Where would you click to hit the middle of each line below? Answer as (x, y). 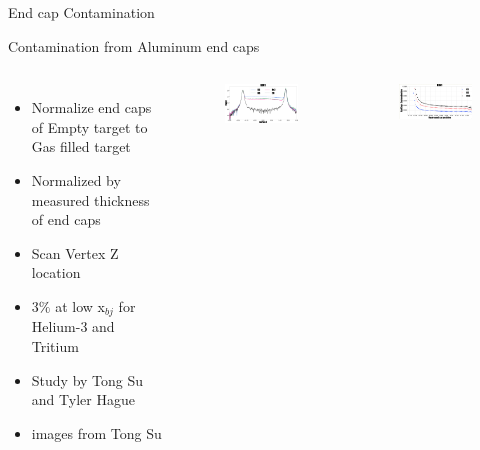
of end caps (66, 219)
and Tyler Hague (83, 399)
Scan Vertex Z (75, 252)
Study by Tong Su (87, 379)
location (56, 272)
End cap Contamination (81, 12)
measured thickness (90, 199)
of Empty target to (89, 126)
